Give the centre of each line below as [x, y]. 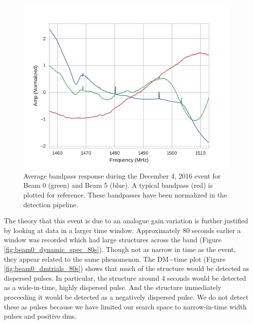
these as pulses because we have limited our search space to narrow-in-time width [125, 306]
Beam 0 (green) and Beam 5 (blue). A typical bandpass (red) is [118, 185]
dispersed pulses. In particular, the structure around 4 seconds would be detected [125, 278]
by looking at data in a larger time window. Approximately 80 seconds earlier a [122, 230]
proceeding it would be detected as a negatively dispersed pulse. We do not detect [126, 297]
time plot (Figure [200, 259]
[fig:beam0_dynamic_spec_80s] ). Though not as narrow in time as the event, [120, 249]
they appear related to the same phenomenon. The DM [86, 259]
